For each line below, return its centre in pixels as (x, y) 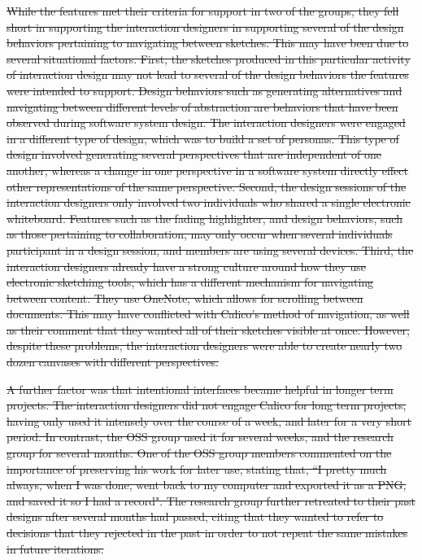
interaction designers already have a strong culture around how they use (186, 266)
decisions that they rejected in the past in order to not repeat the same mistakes (207, 532)
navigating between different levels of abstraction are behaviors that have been (202, 106)
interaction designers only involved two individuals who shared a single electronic (209, 202)
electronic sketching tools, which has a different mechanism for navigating (190, 282)
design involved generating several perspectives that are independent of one (194, 154)
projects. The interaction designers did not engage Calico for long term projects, (207, 405)
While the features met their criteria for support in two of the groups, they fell (203, 11)
